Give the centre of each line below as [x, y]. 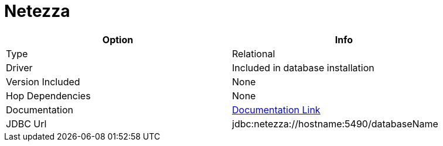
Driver [19, 67]
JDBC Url [26, 124]
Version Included [43, 81]
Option [118, 39]
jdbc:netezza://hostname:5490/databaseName [335, 124]
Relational [254, 53]
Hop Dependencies [48, 95]
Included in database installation [303, 67]
